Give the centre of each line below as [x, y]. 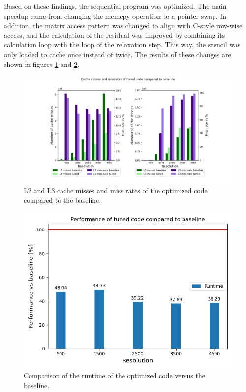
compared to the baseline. [62, 200]
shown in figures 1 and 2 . [42, 64]
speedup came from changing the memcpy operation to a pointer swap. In [115, 16]
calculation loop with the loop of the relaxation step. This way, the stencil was [122, 45]
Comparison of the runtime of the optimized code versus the [114, 376]
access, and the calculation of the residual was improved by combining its [115, 35]
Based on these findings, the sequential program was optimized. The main [115, 6]
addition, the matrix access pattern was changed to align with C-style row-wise [123, 25]
